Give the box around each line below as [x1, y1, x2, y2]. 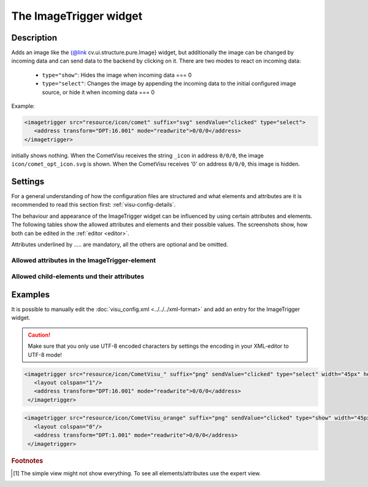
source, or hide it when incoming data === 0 [42, 88, 155, 96]
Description [11, 33, 58, 43]
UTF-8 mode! [28, 351, 63, 358]
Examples [11, 289, 50, 300]
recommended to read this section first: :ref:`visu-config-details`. [11, 201, 176, 209]
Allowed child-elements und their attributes [11, 272, 145, 281]
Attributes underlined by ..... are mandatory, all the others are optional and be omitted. [11, 241, 228, 248]
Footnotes [11, 456, 44, 465]
